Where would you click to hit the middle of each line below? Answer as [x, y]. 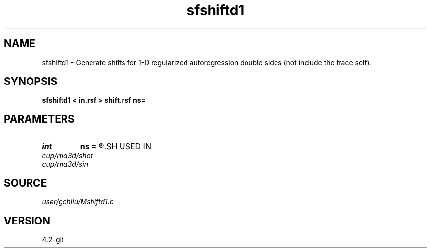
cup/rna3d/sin [65, 164]
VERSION [27, 221]
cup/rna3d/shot [67, 156]
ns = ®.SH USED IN [115, 147]
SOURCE [26, 183]
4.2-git [53, 239]
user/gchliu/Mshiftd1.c [78, 202]
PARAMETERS [39, 119]
